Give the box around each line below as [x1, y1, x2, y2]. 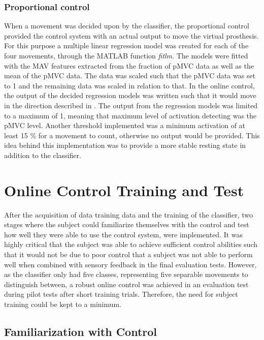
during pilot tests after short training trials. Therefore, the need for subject [4, 289, 238, 299]
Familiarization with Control [4, 323, 157, 339]
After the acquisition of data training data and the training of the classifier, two [4, 209, 253, 220]
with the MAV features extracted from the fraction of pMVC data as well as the [4, 60, 254, 71]
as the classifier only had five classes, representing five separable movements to [4, 269, 248, 280]
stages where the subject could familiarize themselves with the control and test [4, 219, 249, 230]
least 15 [4, 130, 28, 140]
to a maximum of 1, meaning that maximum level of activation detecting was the [4, 110, 257, 120]
